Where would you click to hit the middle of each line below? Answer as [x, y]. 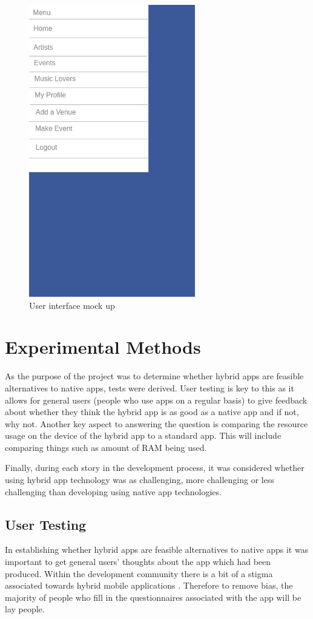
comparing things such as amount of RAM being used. [106, 447]
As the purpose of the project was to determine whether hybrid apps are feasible [154, 376]
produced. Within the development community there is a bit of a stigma [139, 573]
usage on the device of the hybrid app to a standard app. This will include [143, 435]
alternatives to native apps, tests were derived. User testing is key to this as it [150, 387]
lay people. [25, 609]
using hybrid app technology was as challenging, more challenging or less [140, 480]
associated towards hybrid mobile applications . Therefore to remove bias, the [149, 585]
